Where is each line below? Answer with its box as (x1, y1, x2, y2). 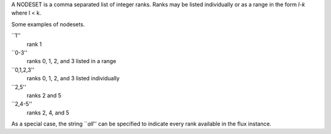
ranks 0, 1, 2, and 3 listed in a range (26, 58, 116, 65)
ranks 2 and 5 (26, 92, 61, 99)
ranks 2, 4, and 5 (26, 109, 70, 116)
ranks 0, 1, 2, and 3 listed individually (26, 75, 120, 82)
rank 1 (26, 40, 42, 48)
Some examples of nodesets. (11, 20, 85, 28)
